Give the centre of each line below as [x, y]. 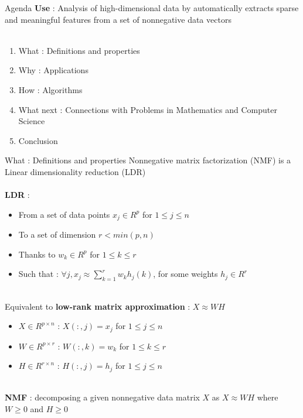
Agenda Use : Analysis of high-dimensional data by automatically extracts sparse [152, 8]
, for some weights [185, 274]
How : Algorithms [50, 89]
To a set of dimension [57, 234]
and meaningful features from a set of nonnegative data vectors [118, 19]
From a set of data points [64, 214]
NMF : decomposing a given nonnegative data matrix [102, 397]
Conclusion [38, 140]
